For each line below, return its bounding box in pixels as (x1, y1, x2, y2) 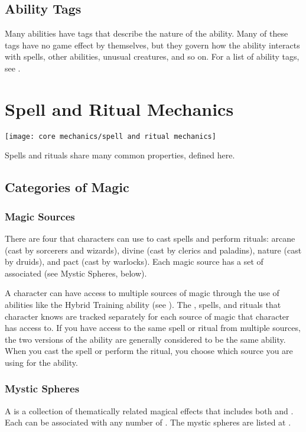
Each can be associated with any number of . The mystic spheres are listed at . (5, 416, 291, 428)
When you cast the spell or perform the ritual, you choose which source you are (5, 345, 293, 357)
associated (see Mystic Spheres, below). (5, 267, 147, 279)
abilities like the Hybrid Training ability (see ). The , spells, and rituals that (5, 298, 281, 310)
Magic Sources (5, 209, 75, 223)
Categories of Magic (5, 178, 129, 196)
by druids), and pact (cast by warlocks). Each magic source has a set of (5, 255, 263, 268)
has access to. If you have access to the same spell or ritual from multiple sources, (5, 321, 301, 334)
